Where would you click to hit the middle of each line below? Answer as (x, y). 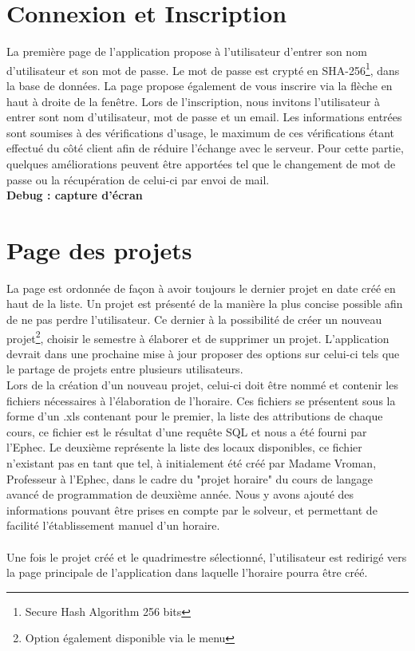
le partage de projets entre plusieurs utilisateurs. (125, 369)
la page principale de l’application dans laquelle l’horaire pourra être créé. (187, 572)
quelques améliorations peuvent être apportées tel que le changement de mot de (201, 163)
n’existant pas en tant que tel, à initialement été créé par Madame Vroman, (192, 463)
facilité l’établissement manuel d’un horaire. (113, 525)
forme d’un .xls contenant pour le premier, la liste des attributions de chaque (195, 416)
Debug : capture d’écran (75, 195)
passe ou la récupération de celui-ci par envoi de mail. (138, 179)
